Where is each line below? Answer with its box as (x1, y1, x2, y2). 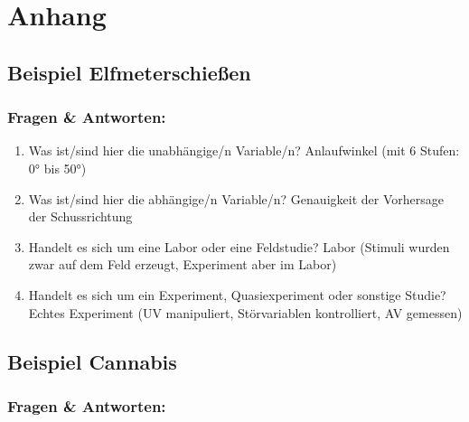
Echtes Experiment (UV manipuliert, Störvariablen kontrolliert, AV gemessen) (28, 303, 463, 322)
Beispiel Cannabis (7, 347, 177, 375)
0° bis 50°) (28, 158, 87, 177)
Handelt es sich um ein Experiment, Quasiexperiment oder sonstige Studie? (28, 285, 446, 304)
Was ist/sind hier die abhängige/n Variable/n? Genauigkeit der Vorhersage (28, 189, 444, 208)
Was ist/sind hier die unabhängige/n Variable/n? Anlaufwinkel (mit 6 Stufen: (28, 141, 460, 160)
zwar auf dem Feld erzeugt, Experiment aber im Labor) (28, 255, 337, 274)
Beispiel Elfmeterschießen (7, 58, 251, 86)
